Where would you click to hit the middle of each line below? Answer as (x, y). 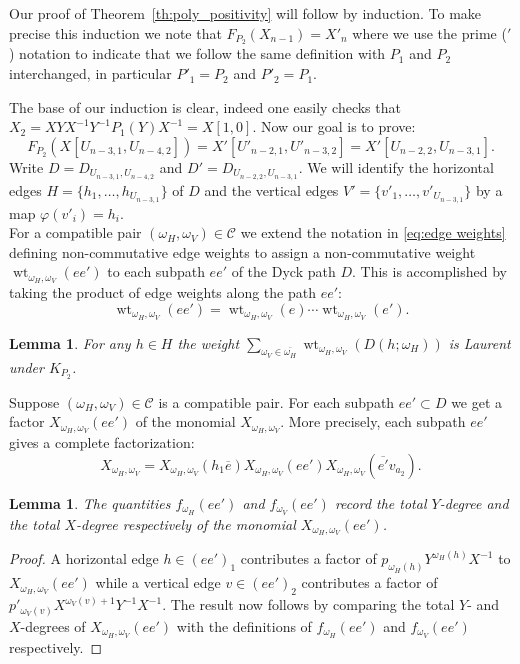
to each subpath (156, 271)
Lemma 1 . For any (70, 342)
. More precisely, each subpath (373, 421)
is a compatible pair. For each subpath (276, 401)
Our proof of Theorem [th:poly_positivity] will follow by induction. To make (245, 13)
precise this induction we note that (115, 32)
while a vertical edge (158, 582)
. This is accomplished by (429, 271)
